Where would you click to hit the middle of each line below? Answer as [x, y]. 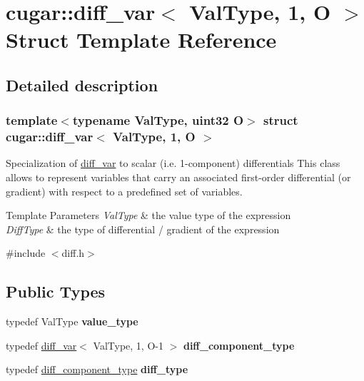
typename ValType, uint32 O [158, 120]
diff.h [73, 253]
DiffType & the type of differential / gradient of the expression [143, 229]
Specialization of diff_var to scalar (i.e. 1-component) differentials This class [173, 163]
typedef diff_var [41, 345]
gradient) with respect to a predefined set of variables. [124, 191]
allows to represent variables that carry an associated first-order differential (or [178, 177]
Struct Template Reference [141, 40]
